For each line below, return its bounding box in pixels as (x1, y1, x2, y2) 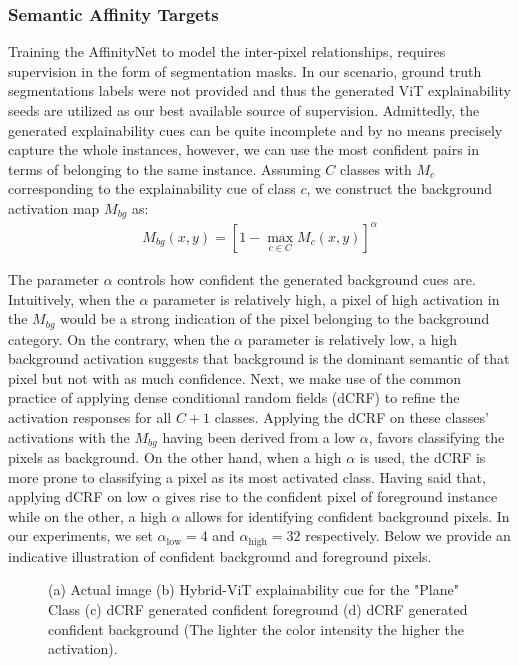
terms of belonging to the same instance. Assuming (8, 158, 321, 179)
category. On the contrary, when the (8, 328, 230, 349)
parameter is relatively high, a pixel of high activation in (153, 288, 500, 309)
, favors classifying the (368, 426, 505, 447)
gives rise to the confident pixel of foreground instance (165, 486, 498, 507)
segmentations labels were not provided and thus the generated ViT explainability (8, 80, 511, 101)
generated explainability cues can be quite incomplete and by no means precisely (8, 119, 503, 140)
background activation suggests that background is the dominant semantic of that (8, 348, 510, 369)
